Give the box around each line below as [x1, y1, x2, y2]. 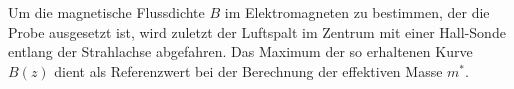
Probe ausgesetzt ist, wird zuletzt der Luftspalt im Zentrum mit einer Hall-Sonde [8, 21, 506, 42]
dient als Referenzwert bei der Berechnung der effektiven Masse [54, 60, 443, 81]
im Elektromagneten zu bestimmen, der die [224, 2, 490, 22]
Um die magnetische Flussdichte [8, 2, 205, 22]
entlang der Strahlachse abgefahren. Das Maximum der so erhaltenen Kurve [8, 41, 473, 62]
